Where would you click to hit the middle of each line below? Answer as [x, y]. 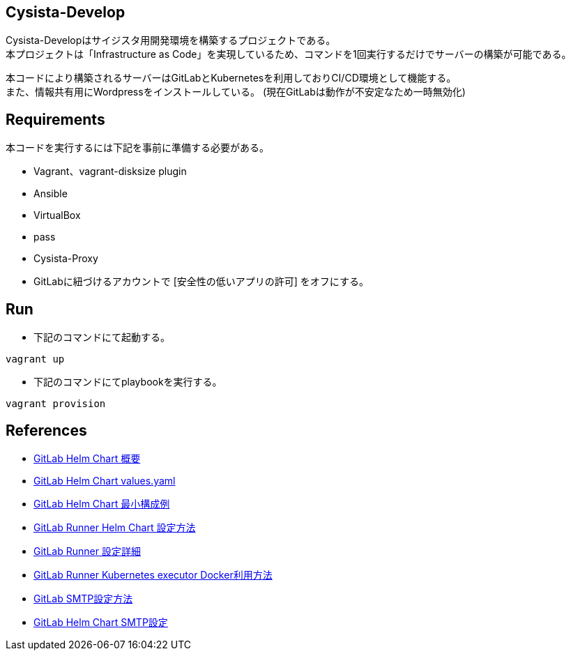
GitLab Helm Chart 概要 [87, 458]
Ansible [51, 194]
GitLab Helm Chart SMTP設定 [101, 622]
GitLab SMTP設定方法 [83, 598]
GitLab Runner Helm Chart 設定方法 [115, 527]
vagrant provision [56, 404]
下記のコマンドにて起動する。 [102, 337]
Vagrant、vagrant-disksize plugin [110, 171]
